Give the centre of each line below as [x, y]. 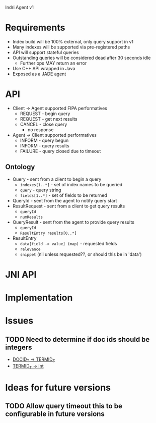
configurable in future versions [55, 414]
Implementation [39, 298]
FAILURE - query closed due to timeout [60, 151]
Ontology [20, 167]
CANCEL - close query [44, 124]
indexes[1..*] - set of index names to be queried [71, 184]
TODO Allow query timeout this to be [64, 406]
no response [41, 129]
